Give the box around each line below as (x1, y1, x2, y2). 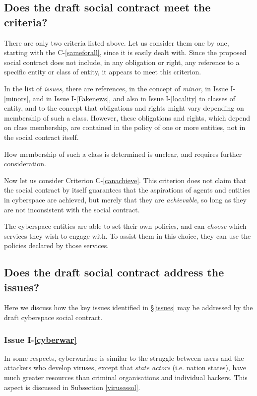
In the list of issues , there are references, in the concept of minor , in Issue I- (4, 83, 236, 93)
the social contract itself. (4, 132, 79, 142)
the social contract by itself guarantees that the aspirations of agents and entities (4, 185, 251, 195)
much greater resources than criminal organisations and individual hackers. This (4, 372, 248, 383)
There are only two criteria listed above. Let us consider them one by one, (4, 37, 229, 48)
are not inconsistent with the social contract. (4, 204, 140, 214)
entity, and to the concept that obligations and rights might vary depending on (4, 103, 244, 113)
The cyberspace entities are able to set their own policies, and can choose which (4, 221, 247, 231)
